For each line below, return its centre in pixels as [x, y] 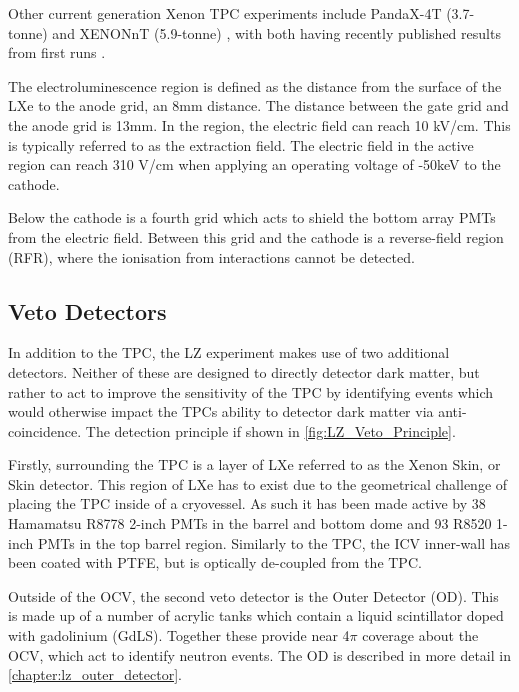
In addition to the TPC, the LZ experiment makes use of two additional [229, 352]
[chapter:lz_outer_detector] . [95, 674]
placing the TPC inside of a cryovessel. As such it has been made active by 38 [247, 503]
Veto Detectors [87, 310]
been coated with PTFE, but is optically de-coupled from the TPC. [215, 562]
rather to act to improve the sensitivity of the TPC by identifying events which [251, 391]
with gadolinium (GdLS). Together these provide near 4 [179, 635]
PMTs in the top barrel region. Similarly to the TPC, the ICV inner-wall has [274, 542]
